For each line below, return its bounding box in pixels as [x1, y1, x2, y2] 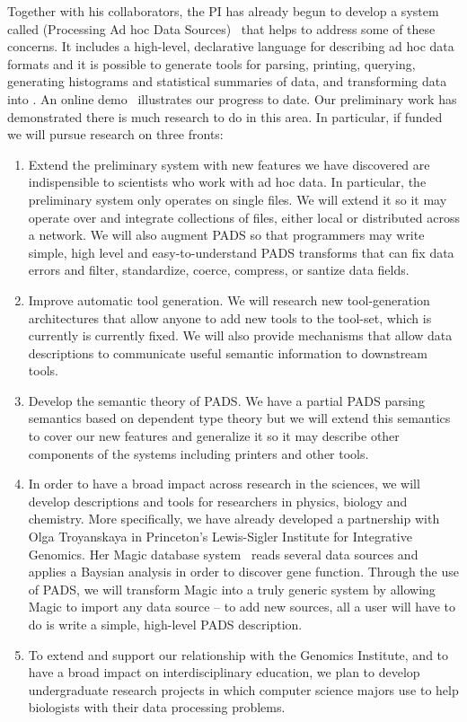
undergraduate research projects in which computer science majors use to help [28, 680, 459, 699]
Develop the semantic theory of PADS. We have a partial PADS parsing [28, 391, 425, 409]
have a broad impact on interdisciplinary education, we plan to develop [28, 663, 420, 682]
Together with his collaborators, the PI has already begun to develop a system [7, 2, 439, 20]
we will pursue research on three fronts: [7, 125, 224, 144]
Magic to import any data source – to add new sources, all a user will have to [28, 597, 456, 616]
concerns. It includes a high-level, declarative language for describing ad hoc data [7, 37, 454, 56]
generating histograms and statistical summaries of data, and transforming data [7, 72, 447, 91]
